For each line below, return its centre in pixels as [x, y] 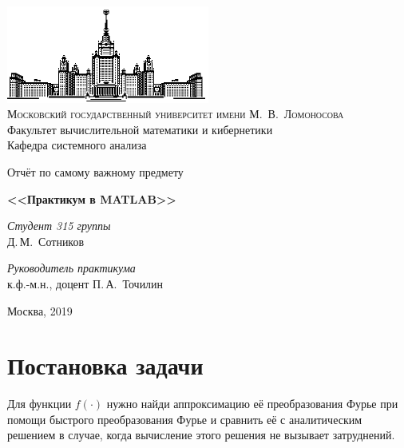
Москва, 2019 [40, 310]
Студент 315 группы [59, 226]
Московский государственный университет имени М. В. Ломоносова [176, 114]
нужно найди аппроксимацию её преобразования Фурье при [252, 404]
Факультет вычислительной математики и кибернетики [140, 129]
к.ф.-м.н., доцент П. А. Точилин [85, 283]
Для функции [40, 404]
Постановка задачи [105, 365]
